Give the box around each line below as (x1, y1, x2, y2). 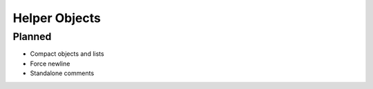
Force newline (30, 59, 70, 68)
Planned (12, 30, 52, 43)
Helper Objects (12, 10, 102, 26)
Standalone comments (30, 69, 95, 77)
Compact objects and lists (30, 50, 104, 58)
